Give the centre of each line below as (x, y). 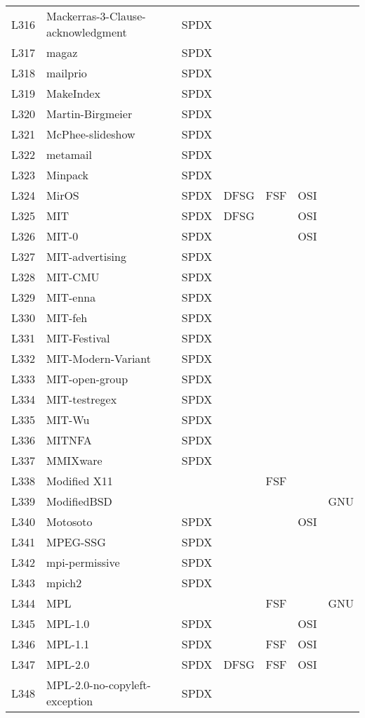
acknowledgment (87, 32)
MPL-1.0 (68, 623)
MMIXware (74, 460)
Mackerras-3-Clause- (96, 16)
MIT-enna (71, 297)
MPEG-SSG (76, 542)
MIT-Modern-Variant (99, 358)
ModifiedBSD (79, 501)
